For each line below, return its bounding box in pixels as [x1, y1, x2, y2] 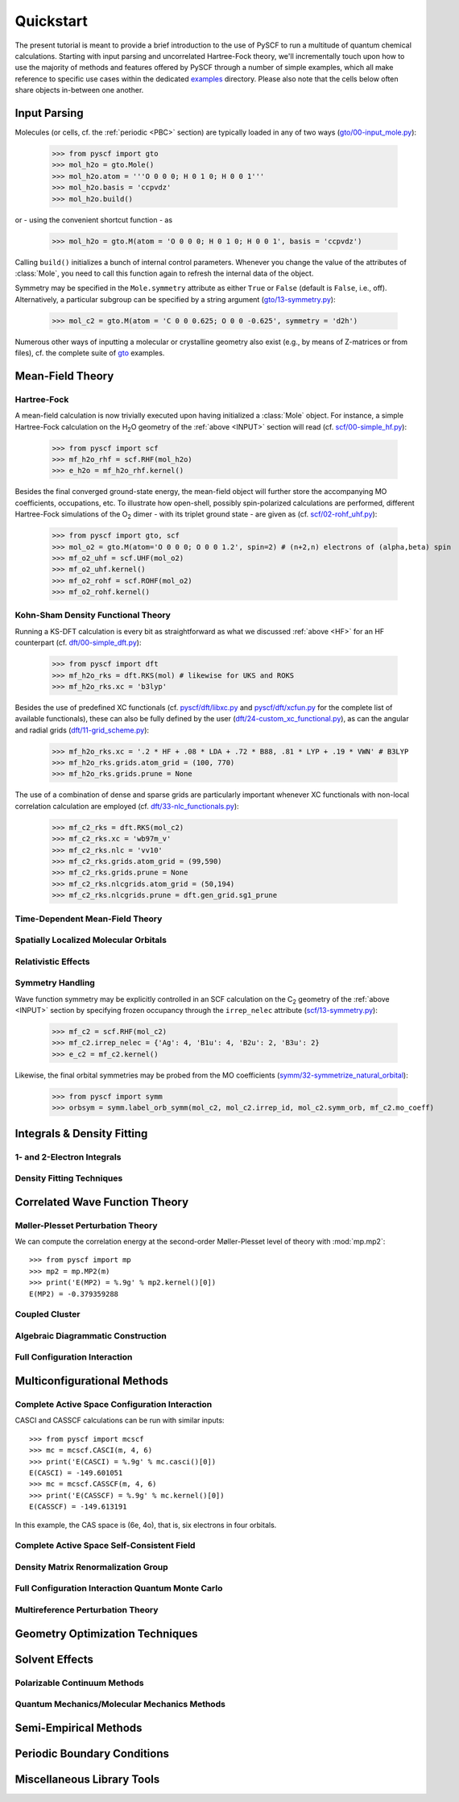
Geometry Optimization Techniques [14, 1626, 198, 1640]
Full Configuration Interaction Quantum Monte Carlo [14, 1583, 223, 1594]
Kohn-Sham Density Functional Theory [14, 609, 171, 621]
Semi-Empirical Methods [14, 1721, 143, 1734]
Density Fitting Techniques [14, 1173, 123, 1184]
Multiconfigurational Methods [14, 1374, 169, 1388]
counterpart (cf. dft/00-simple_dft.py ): [14, 637, 142, 648]
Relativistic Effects [14, 956, 90, 967]
